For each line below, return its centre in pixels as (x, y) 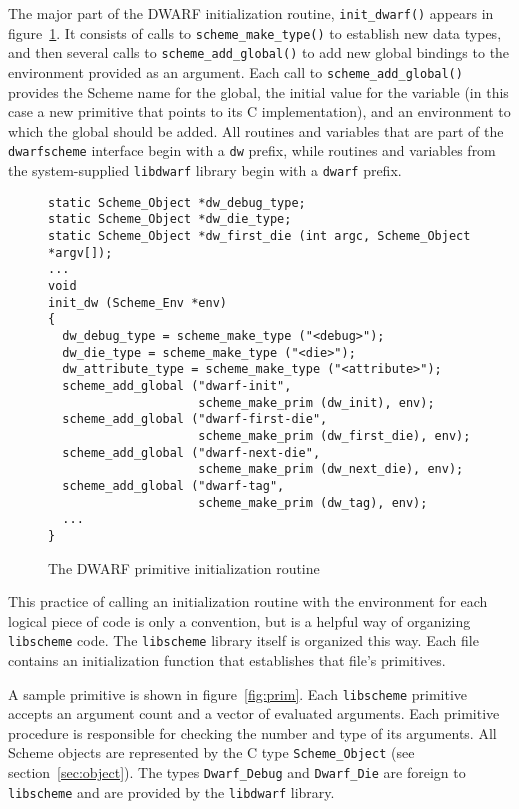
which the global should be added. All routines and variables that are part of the (256, 130)
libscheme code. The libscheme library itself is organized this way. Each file (243, 640)
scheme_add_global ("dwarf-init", (177, 385)
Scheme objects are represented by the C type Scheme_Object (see (211, 752)
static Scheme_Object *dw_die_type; (170, 219)
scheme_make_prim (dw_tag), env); (313, 502)
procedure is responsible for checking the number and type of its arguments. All (252, 732)
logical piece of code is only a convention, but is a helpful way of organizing (239, 620)
